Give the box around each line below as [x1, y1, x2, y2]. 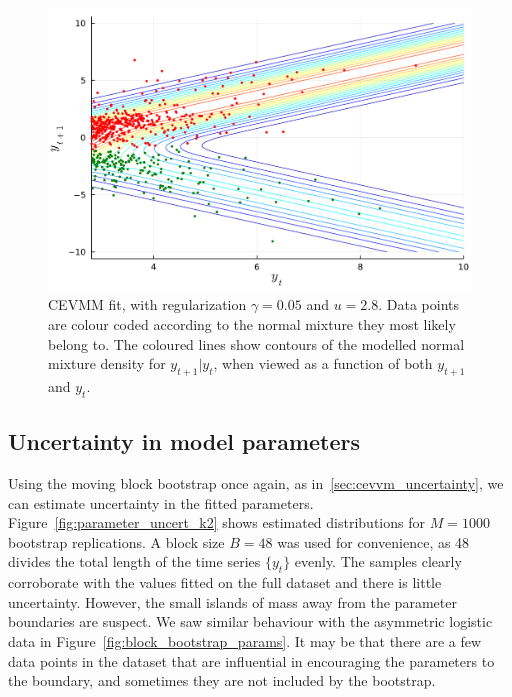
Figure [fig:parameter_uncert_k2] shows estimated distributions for [8, 512, 425, 533]
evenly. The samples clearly [294, 551, 462, 572]
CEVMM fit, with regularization [48, 294, 247, 315]
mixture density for [48, 353, 166, 374]
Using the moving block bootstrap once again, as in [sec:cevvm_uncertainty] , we [8, 472, 504, 493]
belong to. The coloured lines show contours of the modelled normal [48, 333, 465, 354]
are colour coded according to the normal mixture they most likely [48, 313, 456, 334]
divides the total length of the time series [8, 551, 261, 572]
